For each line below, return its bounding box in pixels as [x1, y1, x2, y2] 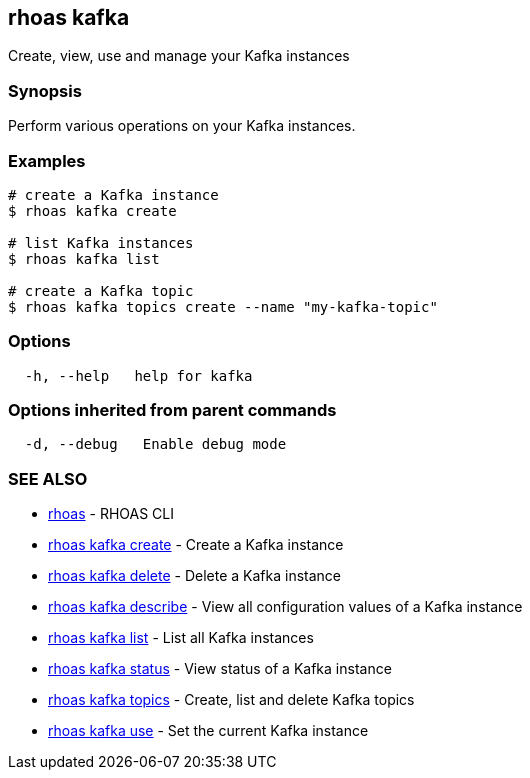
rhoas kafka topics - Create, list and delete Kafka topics [48, 691, 415, 709]
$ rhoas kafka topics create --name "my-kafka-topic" [8, 298, 438, 315]
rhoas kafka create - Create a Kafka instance [48, 536, 344, 554]
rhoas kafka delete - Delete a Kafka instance [48, 567, 341, 585]
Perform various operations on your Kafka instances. [8, 117, 356, 135]
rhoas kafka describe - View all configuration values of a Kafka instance [48, 598, 523, 616]
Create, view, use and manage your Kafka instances [8, 47, 350, 65]
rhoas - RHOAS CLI [48, 505, 174, 523]
